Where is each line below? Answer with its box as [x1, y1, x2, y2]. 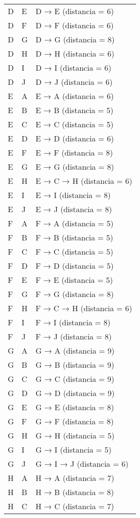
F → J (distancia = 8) [35, 331, 112, 342]
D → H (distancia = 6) [35, 48, 115, 59]
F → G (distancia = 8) [35, 288, 114, 299]
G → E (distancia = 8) [35, 401, 114, 413]
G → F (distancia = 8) [35, 416, 114, 427]
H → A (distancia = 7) [35, 472, 114, 483]
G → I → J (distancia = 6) [35, 458, 129, 469]
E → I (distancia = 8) [35, 189, 111, 200]
